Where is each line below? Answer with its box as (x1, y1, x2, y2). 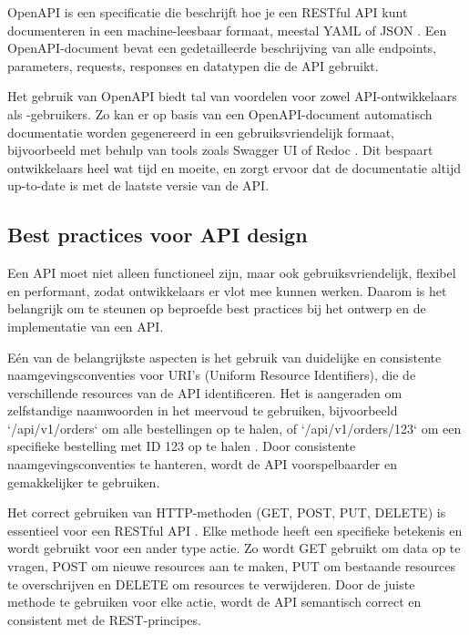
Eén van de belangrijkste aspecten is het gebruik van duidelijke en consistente (7, 347, 442, 366)
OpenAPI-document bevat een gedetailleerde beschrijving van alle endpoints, (7, 38, 437, 57)
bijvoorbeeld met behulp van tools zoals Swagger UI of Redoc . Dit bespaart (7, 140, 433, 159)
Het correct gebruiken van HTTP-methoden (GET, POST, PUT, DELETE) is (7, 503, 446, 522)
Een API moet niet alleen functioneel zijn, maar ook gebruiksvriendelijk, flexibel (7, 263, 456, 282)
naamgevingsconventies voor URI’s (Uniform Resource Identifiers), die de (7, 365, 416, 384)
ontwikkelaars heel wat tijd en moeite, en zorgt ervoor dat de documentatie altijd (7, 158, 461, 177)
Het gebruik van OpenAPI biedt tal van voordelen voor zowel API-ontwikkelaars (7, 87, 457, 106)
